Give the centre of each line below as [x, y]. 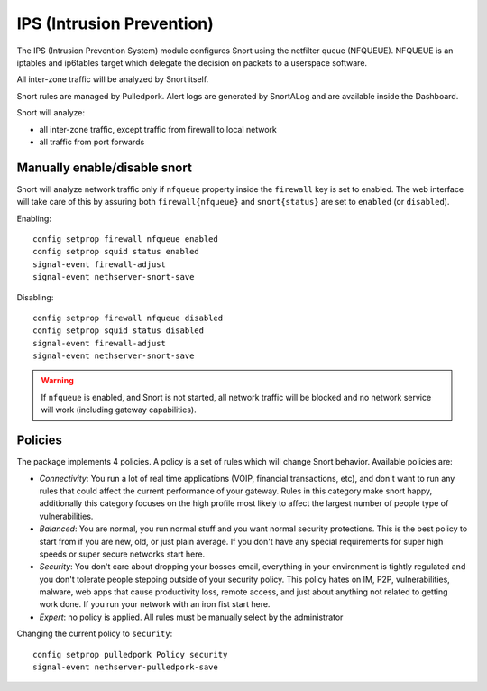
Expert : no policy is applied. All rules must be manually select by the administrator [191, 617]
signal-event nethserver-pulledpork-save [125, 667]
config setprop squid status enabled [116, 252]
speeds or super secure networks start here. [122, 554]
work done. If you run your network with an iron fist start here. [155, 604]
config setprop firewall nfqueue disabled [128, 318]
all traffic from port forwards [92, 142]
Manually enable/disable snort [105, 167]
